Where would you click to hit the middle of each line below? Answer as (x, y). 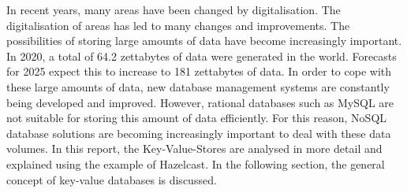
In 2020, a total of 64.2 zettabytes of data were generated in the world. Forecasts (202, 56)
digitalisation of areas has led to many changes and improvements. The (178, 25)
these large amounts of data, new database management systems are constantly (198, 86)
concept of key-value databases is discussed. (112, 179)
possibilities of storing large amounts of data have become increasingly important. (204, 41)
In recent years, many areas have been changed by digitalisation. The (174, 9)
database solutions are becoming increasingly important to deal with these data (199, 133)
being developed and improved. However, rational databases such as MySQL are (200, 102)
